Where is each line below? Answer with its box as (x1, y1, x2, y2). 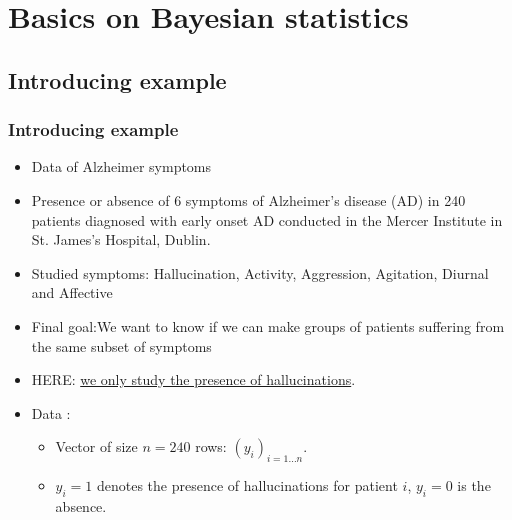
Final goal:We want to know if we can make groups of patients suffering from (31, 315, 505, 336)
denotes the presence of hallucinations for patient (96, 475, 398, 496)
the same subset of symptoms (31, 335, 212, 356)
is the (457, 475, 491, 496)
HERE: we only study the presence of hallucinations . (31, 369, 356, 390)
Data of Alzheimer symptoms (31, 156, 212, 177)
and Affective (31, 282, 113, 303)
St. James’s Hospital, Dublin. (31, 229, 211, 250)
